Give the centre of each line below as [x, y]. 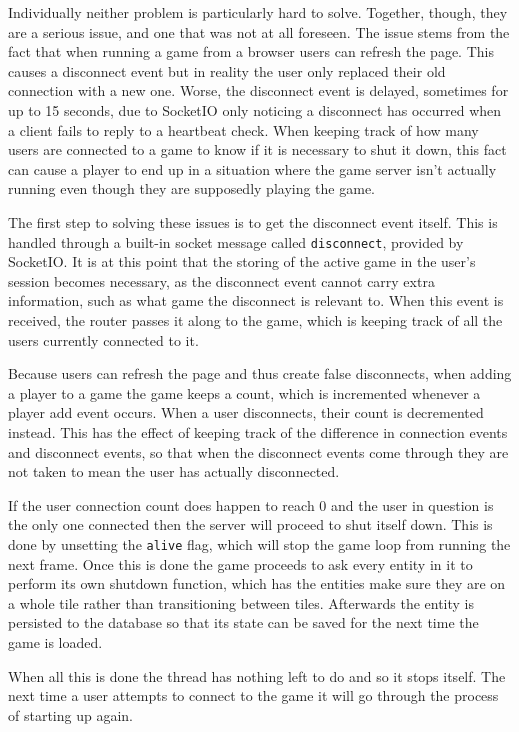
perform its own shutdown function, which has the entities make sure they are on [257, 583]
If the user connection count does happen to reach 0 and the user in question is [251, 504]
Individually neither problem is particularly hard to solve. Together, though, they [258, 12]
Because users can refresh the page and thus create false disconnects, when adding [260, 373]
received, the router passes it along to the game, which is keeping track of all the [255, 319]
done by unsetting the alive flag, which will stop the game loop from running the [259, 543]
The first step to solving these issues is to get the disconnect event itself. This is [253, 221]
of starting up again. [70, 714]
